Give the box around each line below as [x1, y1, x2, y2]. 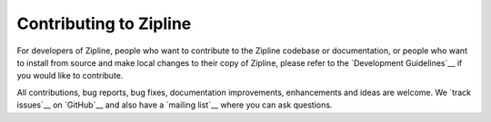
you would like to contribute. [16, 70, 124, 81]
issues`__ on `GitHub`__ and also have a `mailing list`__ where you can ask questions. [16, 99, 333, 110]
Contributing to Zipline [16, 14, 192, 33]
